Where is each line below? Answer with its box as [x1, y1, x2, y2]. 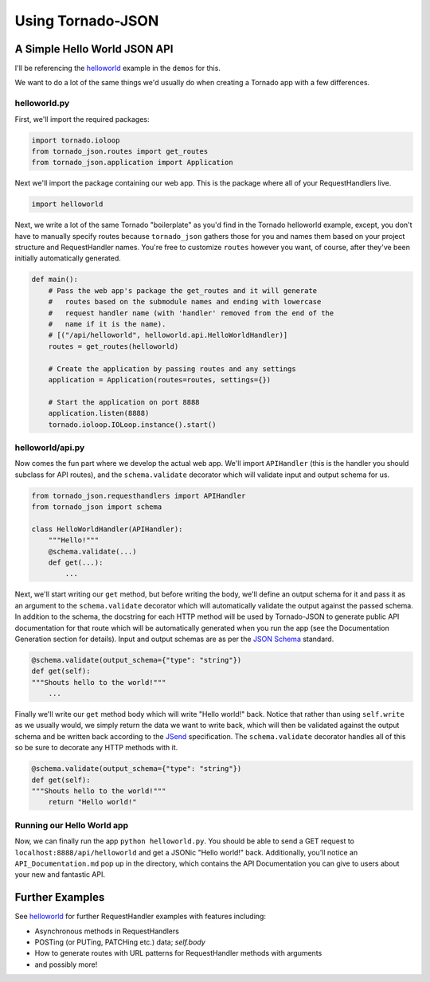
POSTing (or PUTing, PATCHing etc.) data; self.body [34, 937, 206, 947]
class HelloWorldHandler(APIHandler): [31, 524, 183, 534]
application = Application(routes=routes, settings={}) [48, 375, 272, 384]
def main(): [31, 275, 79, 284]
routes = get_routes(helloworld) [48, 342, 179, 350]
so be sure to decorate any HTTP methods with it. [14, 743, 178, 753]
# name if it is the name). [48, 319, 166, 329]
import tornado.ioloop [31, 135, 120, 145]
